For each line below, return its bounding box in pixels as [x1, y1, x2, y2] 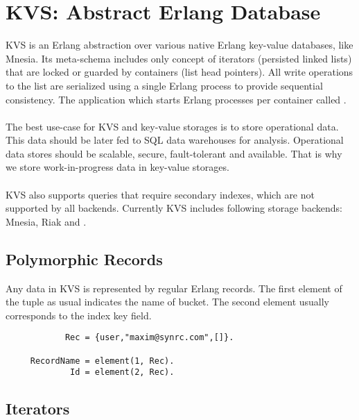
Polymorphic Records [6, 248, 163, 269]
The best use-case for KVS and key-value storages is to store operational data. [6, 119, 339, 133]
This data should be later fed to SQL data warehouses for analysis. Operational [6, 133, 344, 147]
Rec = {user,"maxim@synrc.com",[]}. [64, 333, 234, 343]
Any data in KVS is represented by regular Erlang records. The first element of [6, 280, 342, 295]
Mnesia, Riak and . [6, 214, 87, 228]
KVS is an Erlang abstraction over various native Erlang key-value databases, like [6, 37, 353, 52]
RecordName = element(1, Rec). [30, 355, 175, 366]
